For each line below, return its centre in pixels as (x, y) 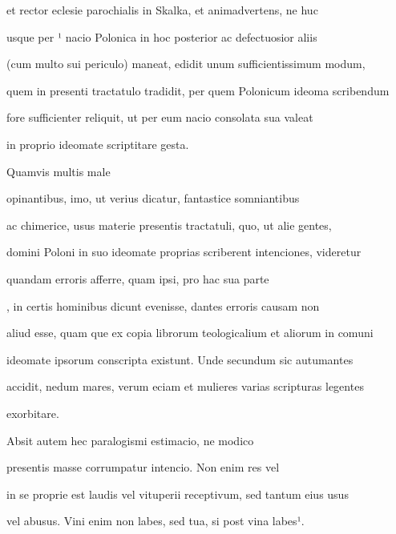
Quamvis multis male (59, 171)
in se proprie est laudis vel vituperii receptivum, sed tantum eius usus (178, 494)
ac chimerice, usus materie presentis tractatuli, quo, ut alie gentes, (169, 225)
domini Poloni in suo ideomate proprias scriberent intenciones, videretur (184, 252)
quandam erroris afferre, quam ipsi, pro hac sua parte (138, 278)
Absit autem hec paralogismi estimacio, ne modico (130, 440)
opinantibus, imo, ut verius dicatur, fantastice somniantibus (153, 198)
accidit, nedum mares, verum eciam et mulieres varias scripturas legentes (185, 386)
